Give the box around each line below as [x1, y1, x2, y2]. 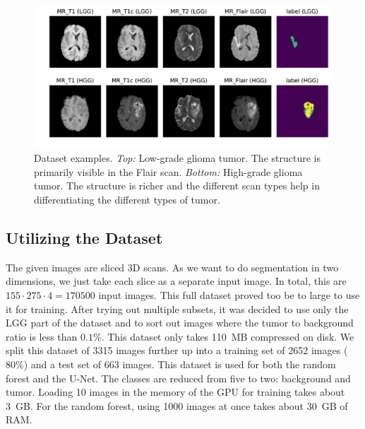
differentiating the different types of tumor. [34, 192, 220, 207]
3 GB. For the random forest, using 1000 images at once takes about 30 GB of [6, 398, 348, 413]
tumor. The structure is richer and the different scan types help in [34, 178, 320, 193]
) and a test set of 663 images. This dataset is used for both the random [23, 356, 336, 371]
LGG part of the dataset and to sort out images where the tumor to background [6, 315, 354, 330]
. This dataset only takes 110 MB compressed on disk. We [101, 329, 354, 343]
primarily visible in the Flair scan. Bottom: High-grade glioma [34, 164, 303, 179]
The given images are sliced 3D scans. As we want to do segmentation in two [6, 259, 339, 274]
